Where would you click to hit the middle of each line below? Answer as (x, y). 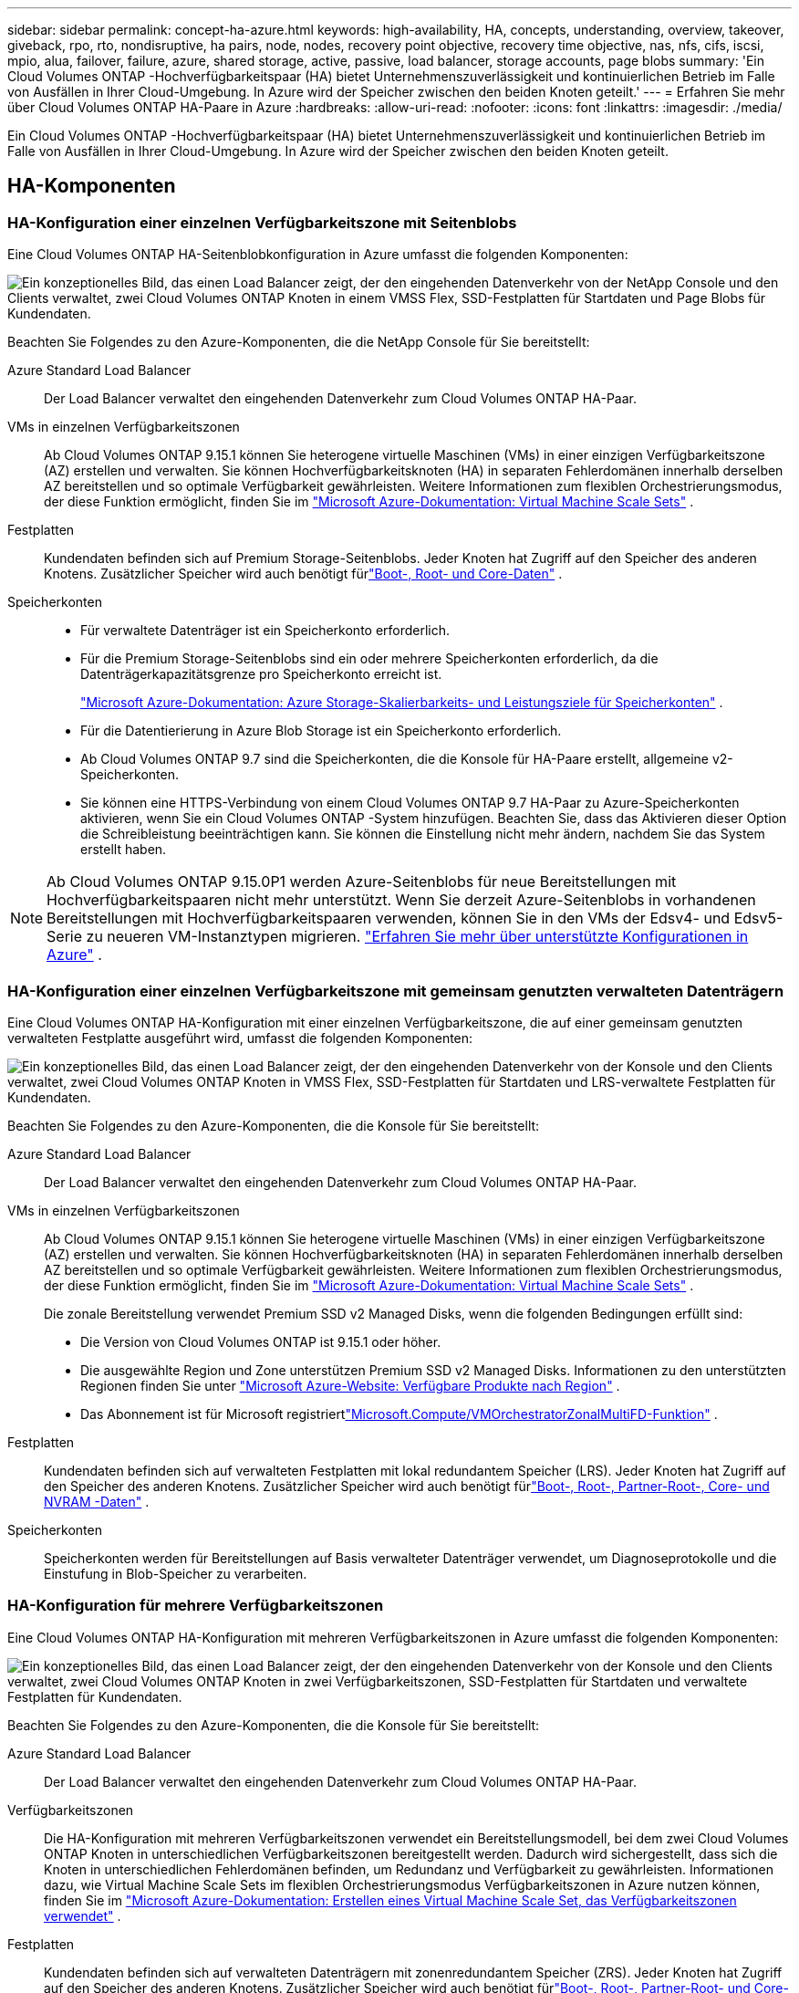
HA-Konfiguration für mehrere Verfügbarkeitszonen (196, 1606)
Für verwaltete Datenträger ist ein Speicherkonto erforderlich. (265, 631)
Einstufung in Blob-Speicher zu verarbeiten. (176, 1573)
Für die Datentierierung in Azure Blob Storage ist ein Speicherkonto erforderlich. (321, 731)
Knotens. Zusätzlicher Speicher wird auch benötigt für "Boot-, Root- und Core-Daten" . (303, 574)
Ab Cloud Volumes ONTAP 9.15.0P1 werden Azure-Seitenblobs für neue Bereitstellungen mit (362, 882)
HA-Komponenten (92, 186)
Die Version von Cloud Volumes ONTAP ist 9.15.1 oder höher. (261, 1341)
